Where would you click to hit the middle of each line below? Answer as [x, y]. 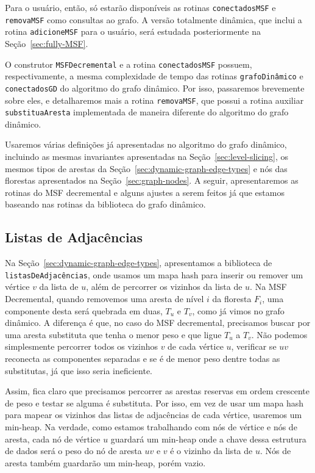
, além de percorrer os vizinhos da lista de [164, 287]
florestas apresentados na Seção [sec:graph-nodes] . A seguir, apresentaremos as [152, 180]
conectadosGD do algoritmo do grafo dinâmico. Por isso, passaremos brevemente [155, 88]
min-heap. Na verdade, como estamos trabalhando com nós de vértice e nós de [151, 426]
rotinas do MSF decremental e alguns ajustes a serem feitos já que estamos [145, 192]
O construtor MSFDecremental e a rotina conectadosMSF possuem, [129, 64]
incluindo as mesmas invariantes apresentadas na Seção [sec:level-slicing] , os [147, 157]
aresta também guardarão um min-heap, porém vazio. [105, 462]
